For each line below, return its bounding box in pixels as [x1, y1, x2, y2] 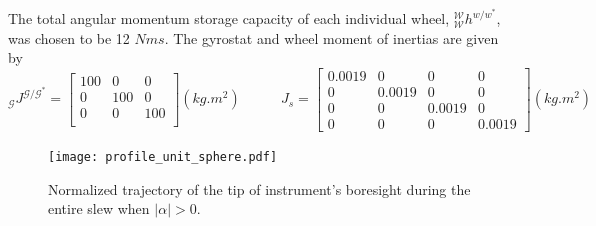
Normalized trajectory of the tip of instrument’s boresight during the [48, 178, 471, 199]
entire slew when [48, 198, 150, 219]
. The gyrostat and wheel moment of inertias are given [164, 27, 499, 48]
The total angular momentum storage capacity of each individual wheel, [8, 8, 450, 29]
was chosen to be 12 [8, 27, 130, 48]
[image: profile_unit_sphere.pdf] [48, 149, 278, 164]
